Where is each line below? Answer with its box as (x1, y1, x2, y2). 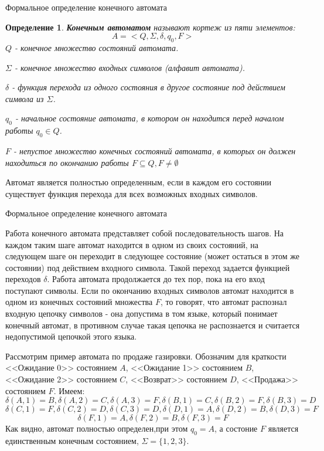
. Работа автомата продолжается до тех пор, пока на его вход (47, 273, 265, 285)
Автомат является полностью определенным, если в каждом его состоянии (5, 176, 272, 188)
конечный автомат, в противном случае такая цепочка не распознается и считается (5, 318, 300, 331)
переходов (5, 273, 41, 285)
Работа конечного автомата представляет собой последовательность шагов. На (5, 226, 284, 239)
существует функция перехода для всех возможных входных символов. (5, 187, 258, 199)
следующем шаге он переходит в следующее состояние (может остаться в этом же (5, 250, 299, 262)
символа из (5, 92, 44, 104)
